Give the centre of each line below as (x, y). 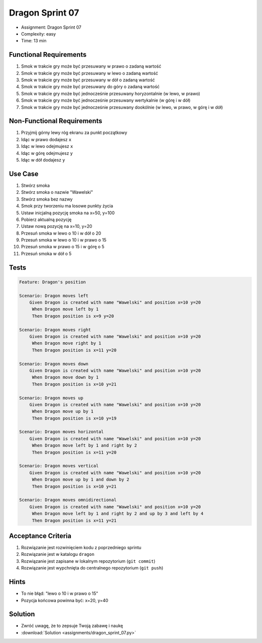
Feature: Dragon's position (52, 282)
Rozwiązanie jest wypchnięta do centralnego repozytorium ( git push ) (92, 568)
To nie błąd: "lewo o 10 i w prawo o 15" (60, 593)
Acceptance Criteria (40, 536)
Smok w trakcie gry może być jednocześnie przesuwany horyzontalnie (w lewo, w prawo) (111, 93)
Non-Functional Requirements (56, 121)
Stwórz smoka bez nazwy (47, 199)
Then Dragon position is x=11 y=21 (74, 520)
